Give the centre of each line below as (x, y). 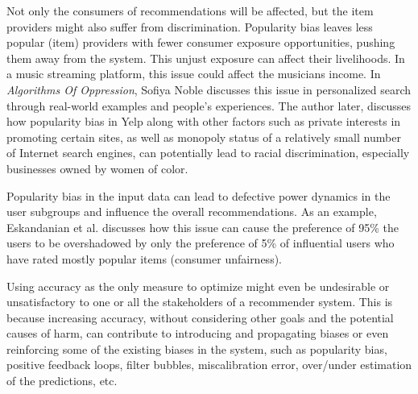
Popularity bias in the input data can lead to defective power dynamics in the (199, 195)
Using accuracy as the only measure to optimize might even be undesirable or (198, 286)
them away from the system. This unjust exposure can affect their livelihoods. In (206, 58)
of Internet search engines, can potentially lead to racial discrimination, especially (208, 153)
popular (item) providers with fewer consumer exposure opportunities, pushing (201, 42)
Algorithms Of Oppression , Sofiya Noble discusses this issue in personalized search (209, 89)
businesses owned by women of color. (97, 168)
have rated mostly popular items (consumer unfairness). (144, 258)
